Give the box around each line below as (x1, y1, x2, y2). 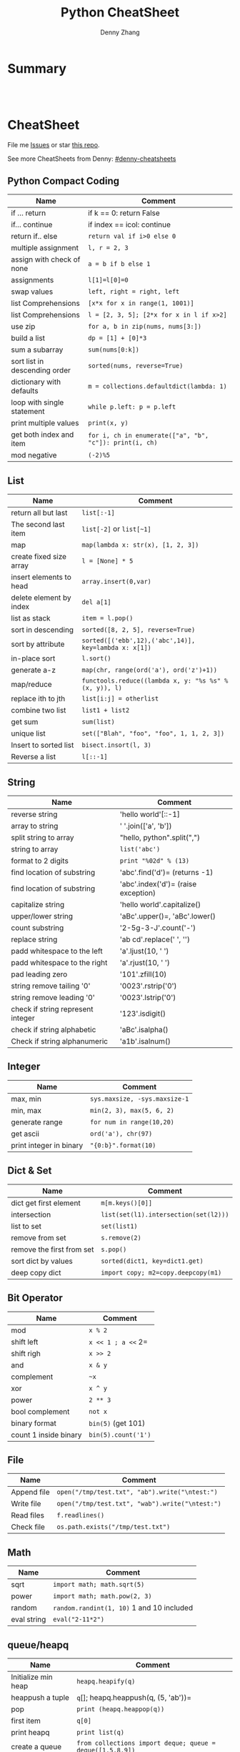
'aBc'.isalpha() (119, 1025, 169, 1035)
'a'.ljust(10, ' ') (119, 946, 169, 956)
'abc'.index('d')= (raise (119, 879, 197, 889)
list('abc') (119, 845, 161, 853)
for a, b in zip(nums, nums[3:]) (88, 322, 202, 331)
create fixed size (11, 552, 66, 562)
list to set (11, 1221, 41, 1231)
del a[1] (81, 598, 112, 606)
